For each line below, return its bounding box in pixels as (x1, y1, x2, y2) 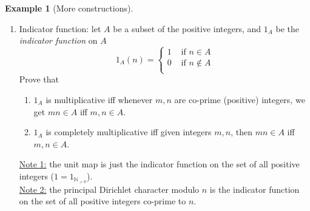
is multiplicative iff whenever (45, 93, 153, 105)
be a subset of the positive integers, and (113, 22, 261, 35)
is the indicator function (209, 183, 300, 195)
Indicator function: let (19, 22, 101, 35)
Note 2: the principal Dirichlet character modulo (19, 183, 200, 195)
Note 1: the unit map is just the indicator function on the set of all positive (19, 158, 300, 170)
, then (231, 126, 252, 138)
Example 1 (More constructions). (5, 2, 133, 14)
